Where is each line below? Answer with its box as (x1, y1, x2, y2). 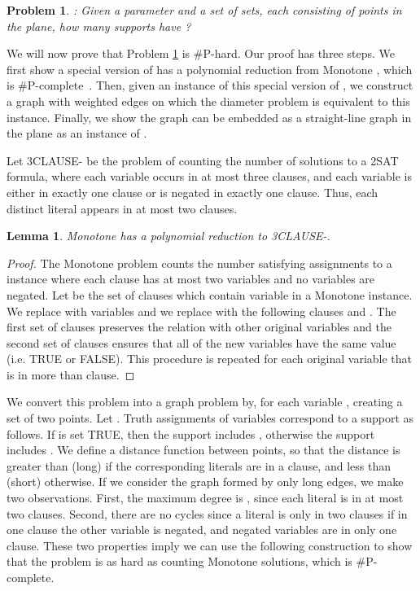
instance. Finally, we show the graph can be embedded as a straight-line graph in (7, 108, 412, 125)
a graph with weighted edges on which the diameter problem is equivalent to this (7, 92, 410, 109)
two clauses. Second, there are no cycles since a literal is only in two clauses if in (7, 505, 408, 522)
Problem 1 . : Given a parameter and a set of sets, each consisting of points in (7, 2, 402, 18)
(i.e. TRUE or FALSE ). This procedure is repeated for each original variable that (7, 350, 413, 367)
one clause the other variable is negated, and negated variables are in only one (7, 521, 397, 538)
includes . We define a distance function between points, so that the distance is (7, 441, 400, 458)
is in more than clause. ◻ (7, 366, 135, 383)
